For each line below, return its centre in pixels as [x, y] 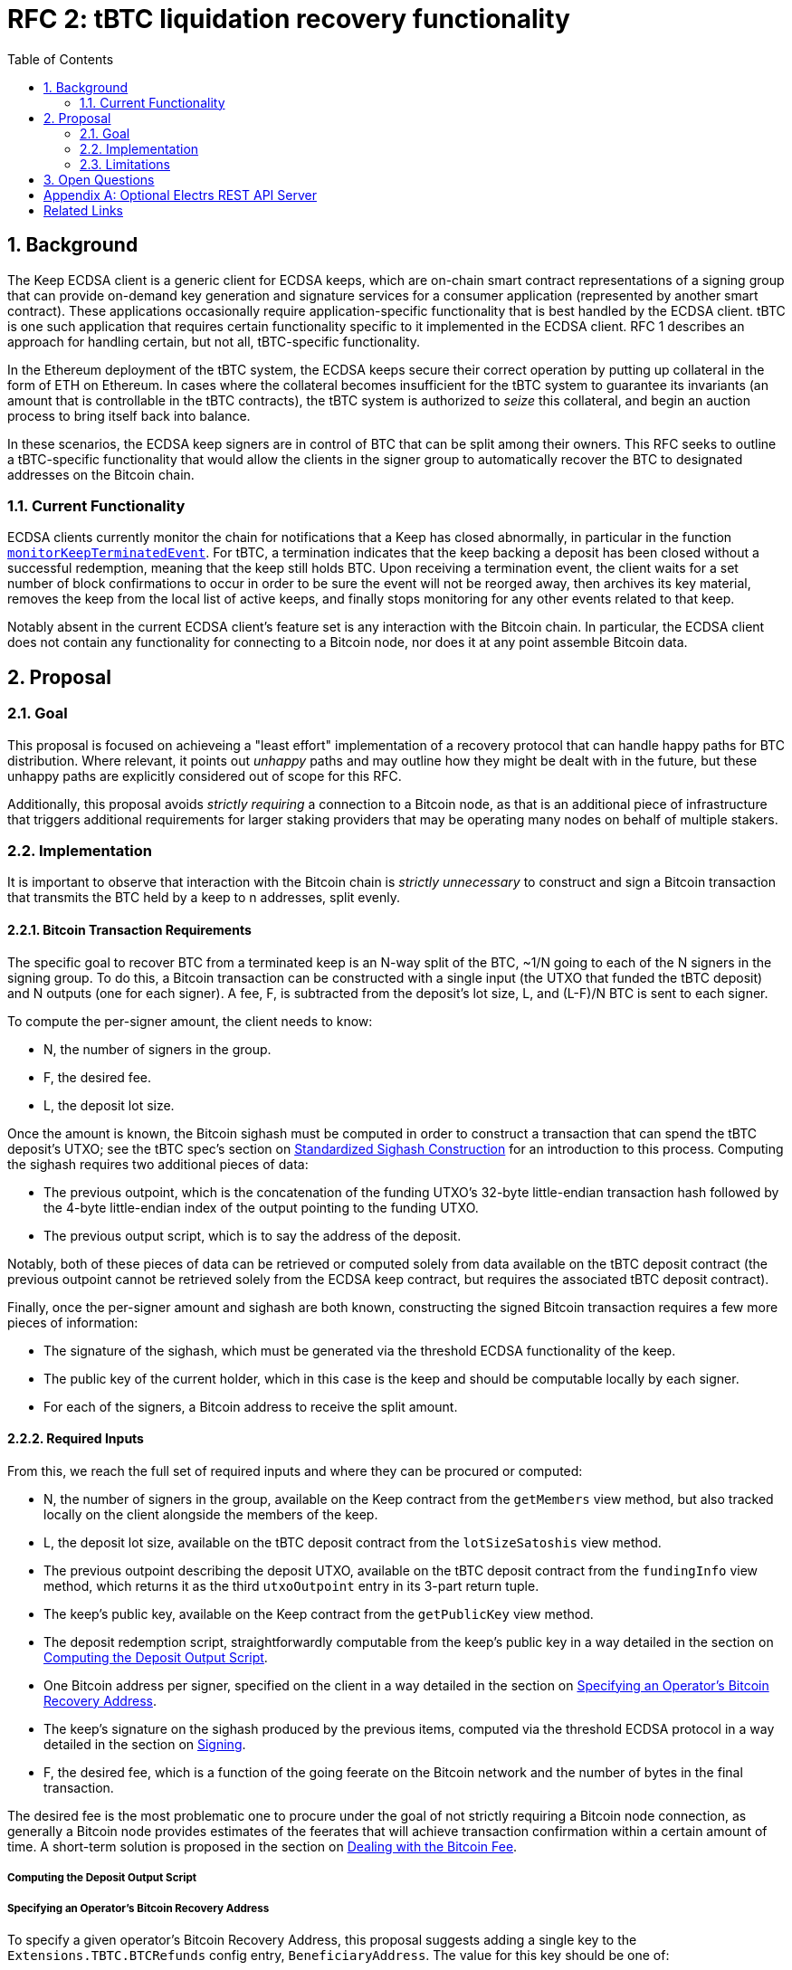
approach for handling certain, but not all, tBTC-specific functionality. [214, 341]
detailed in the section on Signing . [145, 1744]
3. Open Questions [99, 179]
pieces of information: [73, 1322]
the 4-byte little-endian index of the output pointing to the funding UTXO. [261, 1207]
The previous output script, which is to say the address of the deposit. [253, 1235]
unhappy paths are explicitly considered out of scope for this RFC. [205, 776]
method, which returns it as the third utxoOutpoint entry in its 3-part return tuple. [291, 1585]
